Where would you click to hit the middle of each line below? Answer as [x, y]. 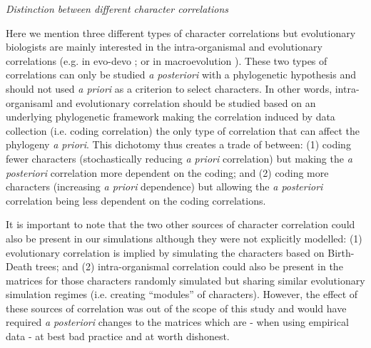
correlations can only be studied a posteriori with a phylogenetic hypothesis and [181, 75]
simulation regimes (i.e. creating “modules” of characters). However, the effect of [182, 294]
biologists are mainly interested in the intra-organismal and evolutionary [164, 47]
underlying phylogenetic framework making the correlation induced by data [171, 117]
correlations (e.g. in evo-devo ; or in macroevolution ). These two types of [167, 60]
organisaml [30, 102]
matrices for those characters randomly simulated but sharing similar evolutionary [185, 280]
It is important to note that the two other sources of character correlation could [181, 224]
